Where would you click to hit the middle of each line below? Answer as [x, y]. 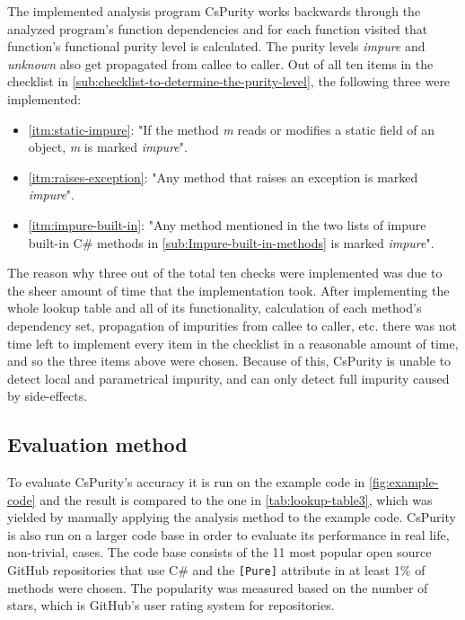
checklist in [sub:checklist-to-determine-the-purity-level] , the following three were [229, 81]
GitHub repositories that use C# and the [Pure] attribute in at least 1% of [216, 570]
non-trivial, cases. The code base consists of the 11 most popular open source [219, 552]
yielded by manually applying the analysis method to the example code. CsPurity [232, 517]
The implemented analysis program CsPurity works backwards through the [214, 11]
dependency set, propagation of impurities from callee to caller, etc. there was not [232, 325]
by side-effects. [48, 396]
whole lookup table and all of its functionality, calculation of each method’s [215, 308]
